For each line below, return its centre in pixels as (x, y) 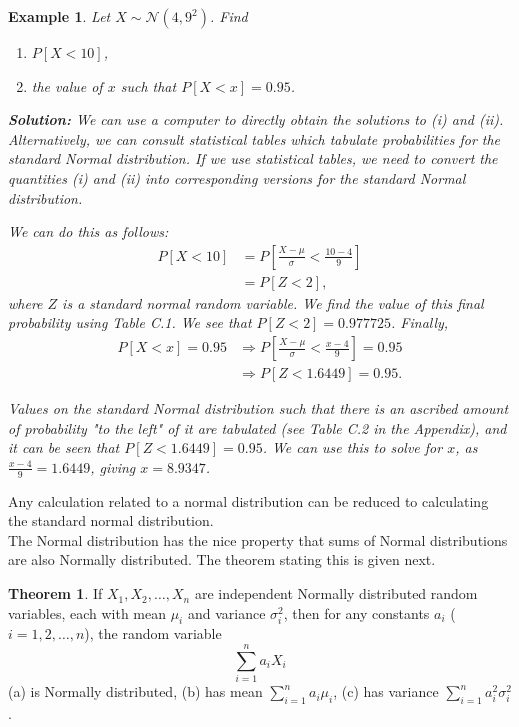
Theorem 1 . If (55, 593)
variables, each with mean (87, 612)
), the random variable (153, 633)
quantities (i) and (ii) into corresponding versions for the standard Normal (237, 177)
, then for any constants (356, 612)
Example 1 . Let (59, 16)
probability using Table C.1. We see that (130, 322)
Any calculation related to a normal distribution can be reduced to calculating (248, 500)
